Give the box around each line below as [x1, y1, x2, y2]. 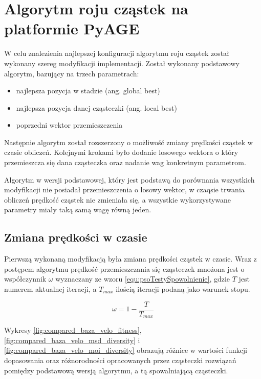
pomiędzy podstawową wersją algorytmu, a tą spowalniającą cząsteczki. [4, 365, 228, 375]
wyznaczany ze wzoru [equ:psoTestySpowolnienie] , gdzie [55, 273, 230, 284]
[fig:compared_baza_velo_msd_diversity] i [4, 334, 140, 345]
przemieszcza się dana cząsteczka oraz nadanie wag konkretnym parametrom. [4, 157, 246, 168]
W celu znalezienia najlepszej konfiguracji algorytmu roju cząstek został [4, 48, 229, 58]
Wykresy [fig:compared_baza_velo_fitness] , [4, 325, 142, 335]
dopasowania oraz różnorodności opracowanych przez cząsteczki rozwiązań [4, 354, 236, 365]
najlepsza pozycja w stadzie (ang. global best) [16, 85, 160, 96]
